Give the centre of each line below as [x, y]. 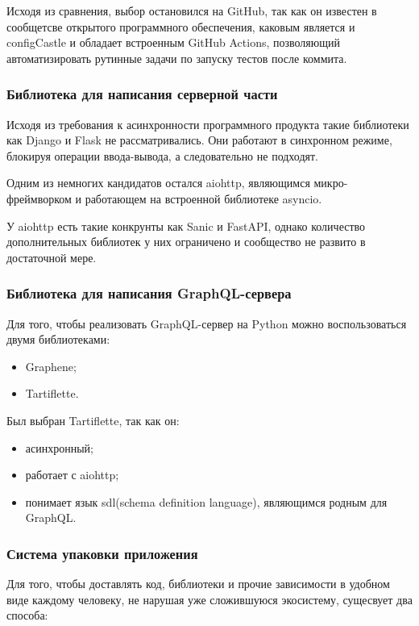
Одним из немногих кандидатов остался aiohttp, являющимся [158, 183]
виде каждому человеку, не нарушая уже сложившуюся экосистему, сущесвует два [209, 599]
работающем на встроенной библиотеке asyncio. [203, 198]
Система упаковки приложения [102, 553]
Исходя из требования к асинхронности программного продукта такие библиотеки [208, 124]
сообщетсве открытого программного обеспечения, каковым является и [181, 26]
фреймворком [39, 198]
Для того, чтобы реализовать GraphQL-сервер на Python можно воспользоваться [207, 323]
